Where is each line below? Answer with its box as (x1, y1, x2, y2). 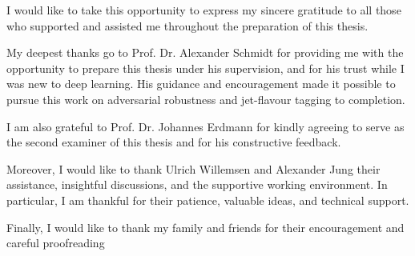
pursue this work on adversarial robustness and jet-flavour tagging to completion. (6, 90, 405, 107)
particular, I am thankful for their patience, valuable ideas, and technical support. (6, 191, 409, 208)
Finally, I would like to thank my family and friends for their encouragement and (6, 218, 405, 235)
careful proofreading (6, 234, 105, 251)
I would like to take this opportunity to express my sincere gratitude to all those (6, 2, 401, 18)
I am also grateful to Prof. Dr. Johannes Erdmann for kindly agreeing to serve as (6, 118, 405, 134)
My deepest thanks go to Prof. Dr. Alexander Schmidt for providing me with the (6, 44, 404, 61)
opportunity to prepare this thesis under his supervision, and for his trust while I (6, 59, 405, 76)
